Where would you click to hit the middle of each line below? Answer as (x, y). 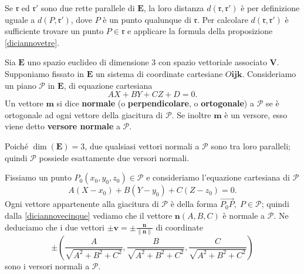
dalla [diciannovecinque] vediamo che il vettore (89, 215)
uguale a (20, 19)
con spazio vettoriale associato (212, 62)
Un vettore (24, 103)
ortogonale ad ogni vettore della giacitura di (84, 114)
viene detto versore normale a (63, 126)
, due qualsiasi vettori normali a (142, 146)
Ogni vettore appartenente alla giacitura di (82, 204)
